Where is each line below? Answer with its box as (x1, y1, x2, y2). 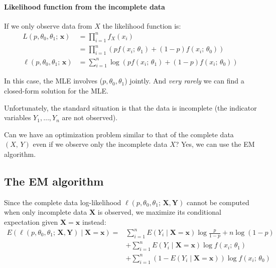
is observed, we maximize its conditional (97, 207, 221, 217)
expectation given (4, 216, 58, 227)
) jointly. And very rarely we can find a (124, 75, 244, 86)
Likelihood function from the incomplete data (4, 1, 165, 12)
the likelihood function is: (102, 20, 181, 31)
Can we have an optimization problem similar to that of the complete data (4, 129, 234, 139)
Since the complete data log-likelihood (4, 197, 121, 207)
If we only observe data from (4, 20, 92, 31)
